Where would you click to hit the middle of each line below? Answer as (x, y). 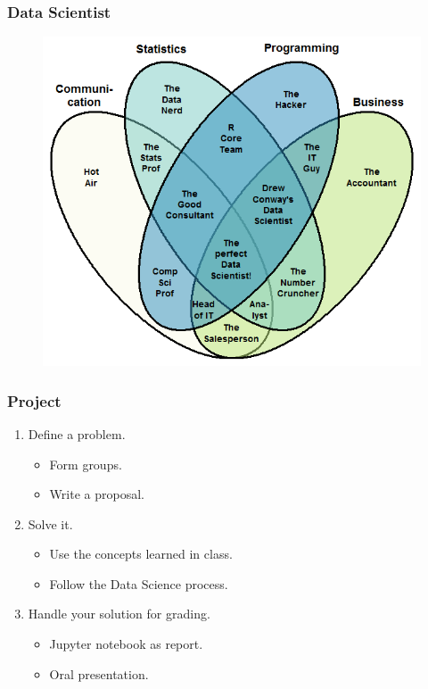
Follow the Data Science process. (139, 583)
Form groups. (86, 464)
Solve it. (50, 523)
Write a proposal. (97, 494)
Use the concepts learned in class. (141, 554)
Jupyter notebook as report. (126, 644)
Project (34, 400)
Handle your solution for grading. (119, 614)
